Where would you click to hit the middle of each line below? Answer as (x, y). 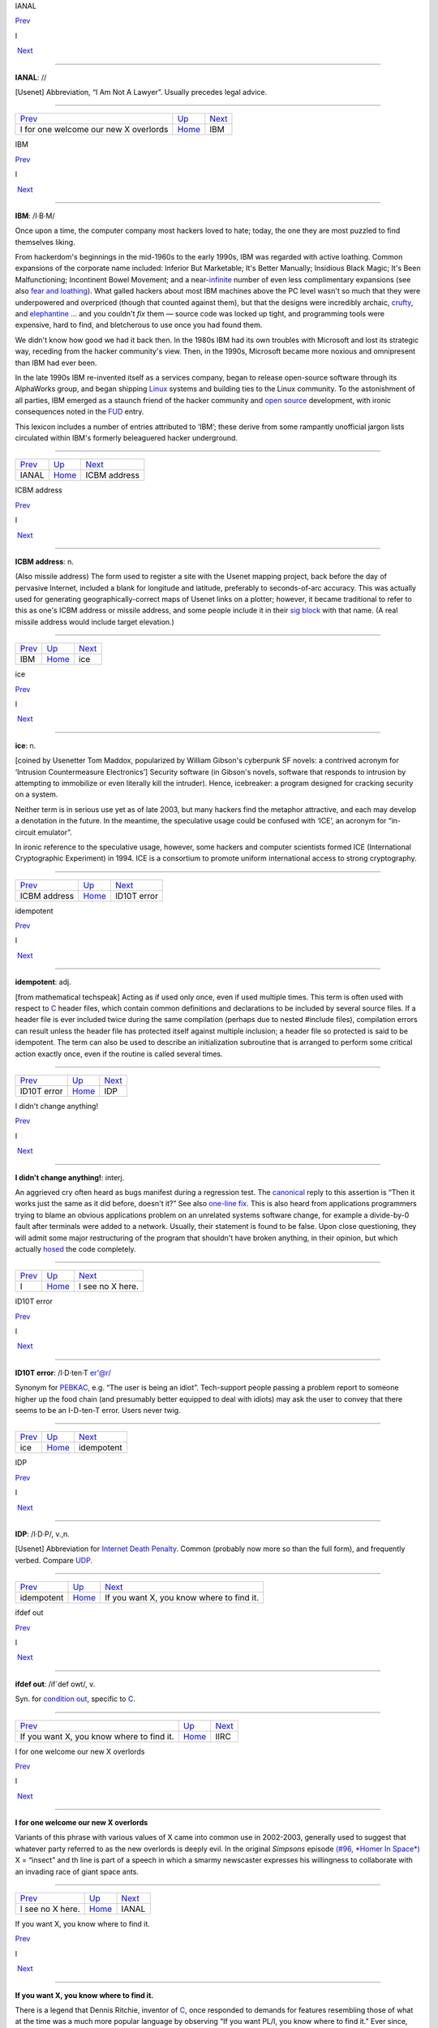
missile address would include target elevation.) (94, 621)
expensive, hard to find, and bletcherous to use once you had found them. (139, 325)
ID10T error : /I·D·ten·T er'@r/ (63, 1373)
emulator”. (55, 832)
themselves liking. (45, 242)
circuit (26, 832)
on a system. (36, 794)
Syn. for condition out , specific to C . (75, 1699)
